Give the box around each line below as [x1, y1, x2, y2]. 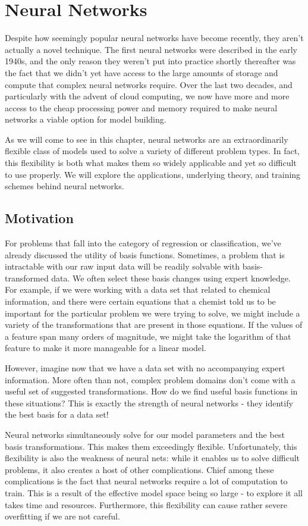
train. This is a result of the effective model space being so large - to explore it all [5, 486, 303, 499]
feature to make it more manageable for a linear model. [5, 342, 206, 354]
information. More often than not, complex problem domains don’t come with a [5, 373, 296, 386]
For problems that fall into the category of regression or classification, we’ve [5, 237, 281, 249]
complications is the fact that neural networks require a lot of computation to [5, 475, 288, 487]
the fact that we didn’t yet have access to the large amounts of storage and [5, 66, 278, 79]
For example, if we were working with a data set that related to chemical [5, 283, 271, 296]
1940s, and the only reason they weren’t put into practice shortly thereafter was [5, 55, 296, 67]
